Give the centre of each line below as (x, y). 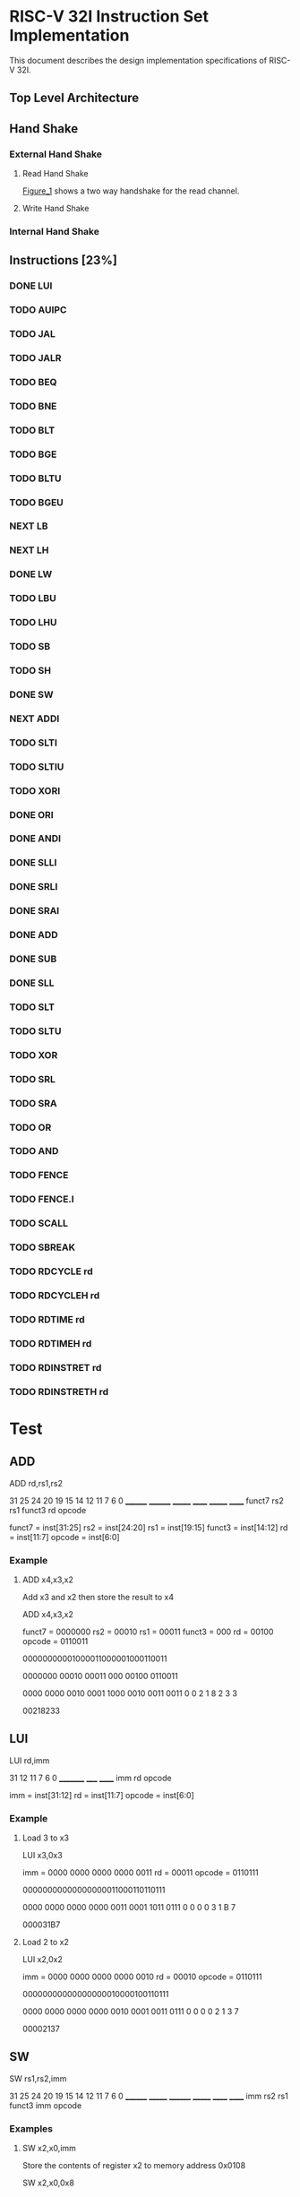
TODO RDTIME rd (47, 1319)
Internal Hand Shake (55, 231)
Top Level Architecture (74, 98)
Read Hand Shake (55, 174)
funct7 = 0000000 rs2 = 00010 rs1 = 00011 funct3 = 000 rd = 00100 (148, 1632)
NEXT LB (29, 526)
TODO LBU (33, 599)
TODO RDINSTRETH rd (59, 1391)
